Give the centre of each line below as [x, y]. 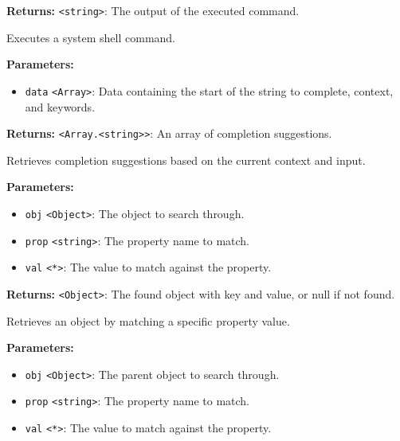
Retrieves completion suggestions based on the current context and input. [186, 160]
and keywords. [60, 106]
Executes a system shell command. [91, 37]
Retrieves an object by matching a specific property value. [148, 320]
